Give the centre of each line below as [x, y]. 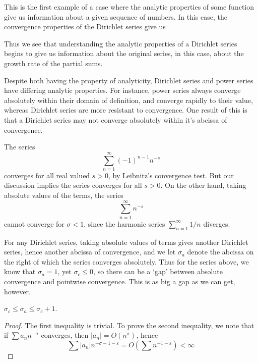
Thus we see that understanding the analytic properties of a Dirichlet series [121, 43]
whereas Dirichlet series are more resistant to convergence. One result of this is [126, 110]
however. [17, 291]
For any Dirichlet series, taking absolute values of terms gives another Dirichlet [126, 242]
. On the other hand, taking [203, 185]
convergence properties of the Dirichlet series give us [85, 27]
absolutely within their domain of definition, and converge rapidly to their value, [128, 100]
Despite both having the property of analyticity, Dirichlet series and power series [129, 80]
